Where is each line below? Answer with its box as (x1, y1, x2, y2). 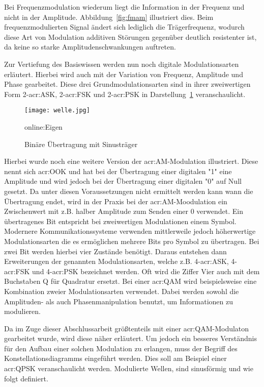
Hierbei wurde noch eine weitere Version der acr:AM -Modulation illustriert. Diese (4, 156, 258, 166)
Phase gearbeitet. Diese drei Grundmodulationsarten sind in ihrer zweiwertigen (4, 79, 251, 89)
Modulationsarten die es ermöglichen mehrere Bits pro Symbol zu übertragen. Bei (4, 235, 259, 246)
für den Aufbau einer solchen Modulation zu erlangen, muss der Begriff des (4, 343, 238, 353)
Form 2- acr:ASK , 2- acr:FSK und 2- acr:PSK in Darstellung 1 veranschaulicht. (4, 88, 246, 99)
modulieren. (4, 306, 41, 317)
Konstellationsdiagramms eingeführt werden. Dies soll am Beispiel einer (4, 353, 227, 364)
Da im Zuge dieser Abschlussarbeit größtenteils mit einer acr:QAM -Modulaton (4, 323, 249, 333)
